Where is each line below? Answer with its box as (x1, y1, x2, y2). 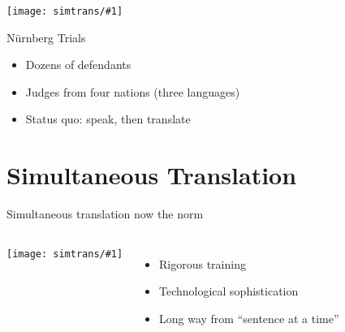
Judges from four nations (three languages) (25, 83, 240, 100)
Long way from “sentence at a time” (158, 309, 339, 326)
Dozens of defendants (25, 56, 132, 73)
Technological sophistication (158, 282, 299, 300)
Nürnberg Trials (6, 28, 86, 45)
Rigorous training (158, 255, 246, 272)
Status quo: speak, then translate (25, 110, 191, 127)
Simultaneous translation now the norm (6, 205, 204, 222)
